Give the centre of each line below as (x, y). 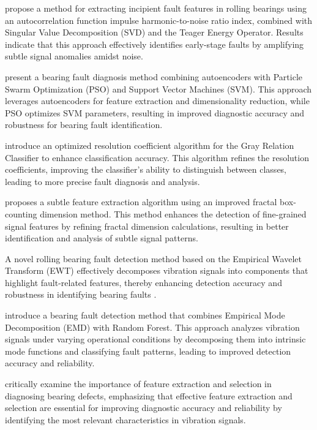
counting (21, 213)
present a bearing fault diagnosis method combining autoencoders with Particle (154, 76)
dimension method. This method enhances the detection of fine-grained (173, 213)
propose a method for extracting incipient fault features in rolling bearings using (156, 8)
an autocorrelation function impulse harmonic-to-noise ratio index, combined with (159, 20)
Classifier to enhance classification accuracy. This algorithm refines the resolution (157, 157)
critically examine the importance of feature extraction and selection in (138, 384)
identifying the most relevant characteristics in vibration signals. (125, 419)
